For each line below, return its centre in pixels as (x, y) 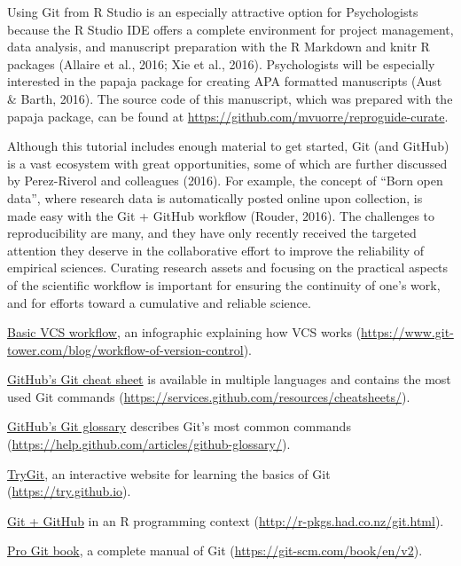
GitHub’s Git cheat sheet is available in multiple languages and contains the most (229, 379)
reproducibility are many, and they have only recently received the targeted (212, 233)
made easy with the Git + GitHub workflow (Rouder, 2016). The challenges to (221, 215)
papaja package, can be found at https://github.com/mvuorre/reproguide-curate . (228, 116)
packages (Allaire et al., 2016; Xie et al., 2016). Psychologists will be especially (221, 63)
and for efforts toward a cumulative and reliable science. (159, 302)
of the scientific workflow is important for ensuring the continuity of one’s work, (224, 284)
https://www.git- (407, 332)
